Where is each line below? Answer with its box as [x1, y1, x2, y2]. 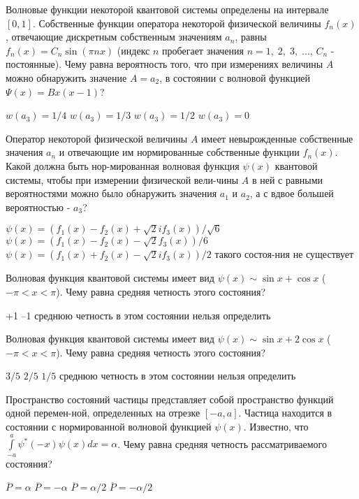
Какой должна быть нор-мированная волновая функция [6, 158, 240, 173]
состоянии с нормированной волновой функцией [6, 419, 212, 434]
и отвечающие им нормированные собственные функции [59, 145, 300, 159]
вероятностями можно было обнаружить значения [6, 186, 217, 201]
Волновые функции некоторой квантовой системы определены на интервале [6, 2, 329, 16]
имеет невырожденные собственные [201, 131, 353, 145]
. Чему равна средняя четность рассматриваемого [117, 436, 327, 451]
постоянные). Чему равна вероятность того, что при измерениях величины [6, 57, 323, 71]
